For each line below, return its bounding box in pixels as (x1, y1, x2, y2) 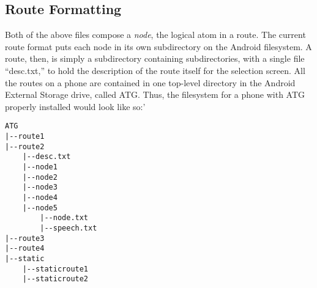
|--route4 (5, 244, 45, 253)
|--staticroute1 (22, 264, 89, 273)
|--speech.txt (40, 223, 97, 232)
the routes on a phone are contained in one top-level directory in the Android (5, 76, 296, 89)
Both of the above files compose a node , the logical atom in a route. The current (5, 28, 306, 41)
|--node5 (22, 203, 58, 212)
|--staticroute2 (22, 275, 89, 284)
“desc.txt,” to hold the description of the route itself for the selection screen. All (5, 64, 305, 76)
